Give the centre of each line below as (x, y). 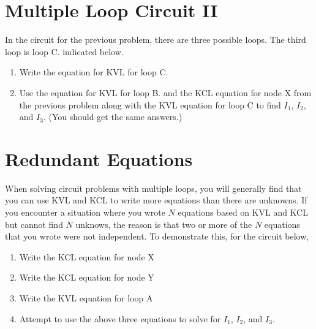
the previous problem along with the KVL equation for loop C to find (150, 104)
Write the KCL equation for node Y (87, 277)
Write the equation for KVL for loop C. (94, 72)
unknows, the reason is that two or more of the (164, 224)
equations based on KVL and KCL (243, 212)
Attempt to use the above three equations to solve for (120, 318)
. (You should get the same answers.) (113, 117)
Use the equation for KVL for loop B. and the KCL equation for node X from (165, 92)
